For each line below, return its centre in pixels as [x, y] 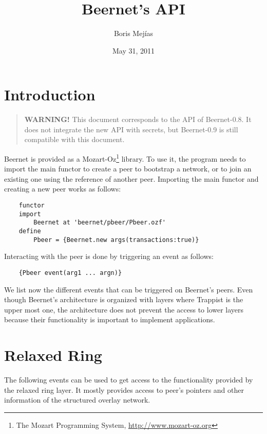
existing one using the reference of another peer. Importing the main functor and [131, 178]
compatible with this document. [74, 139]
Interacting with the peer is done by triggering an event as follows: [109, 256]
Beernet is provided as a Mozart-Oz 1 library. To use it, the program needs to [125, 158]
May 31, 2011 [133, 50]
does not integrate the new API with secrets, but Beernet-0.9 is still [131, 129]
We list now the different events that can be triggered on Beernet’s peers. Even [129, 289]
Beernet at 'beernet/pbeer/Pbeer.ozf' [100, 223]
